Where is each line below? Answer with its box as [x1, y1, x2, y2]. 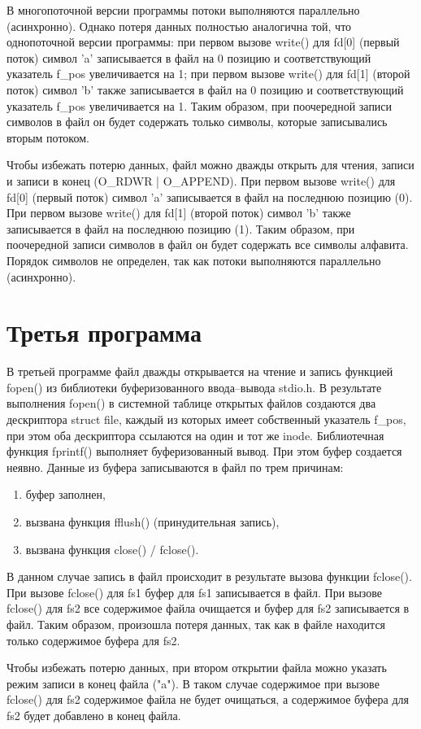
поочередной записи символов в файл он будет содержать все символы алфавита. [7, 236, 409, 253]
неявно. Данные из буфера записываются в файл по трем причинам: [7, 458, 344, 475]
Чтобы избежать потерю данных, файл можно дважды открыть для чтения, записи [7, 156, 414, 173]
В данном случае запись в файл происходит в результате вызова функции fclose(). [7, 568, 412, 585]
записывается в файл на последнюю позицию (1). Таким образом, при [7, 220, 355, 237]
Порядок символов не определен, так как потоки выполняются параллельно [7, 251, 381, 268]
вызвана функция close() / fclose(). [25, 540, 199, 557]
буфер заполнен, [25, 486, 106, 503]
